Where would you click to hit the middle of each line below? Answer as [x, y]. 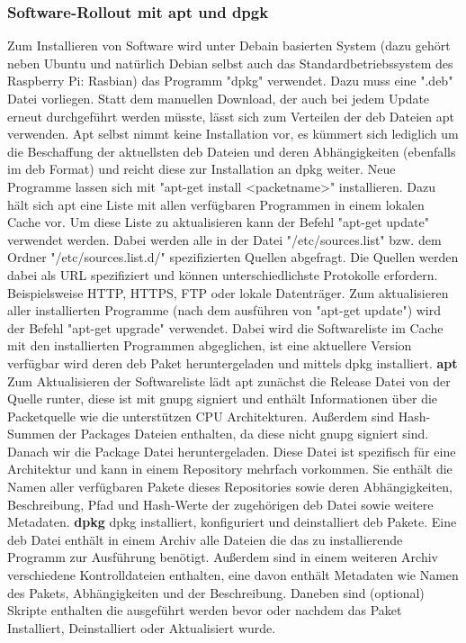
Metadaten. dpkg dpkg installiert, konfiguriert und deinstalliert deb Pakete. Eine [232, 522]
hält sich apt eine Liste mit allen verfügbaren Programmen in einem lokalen [216, 204]
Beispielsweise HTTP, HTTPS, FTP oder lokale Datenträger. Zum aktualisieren [228, 292]
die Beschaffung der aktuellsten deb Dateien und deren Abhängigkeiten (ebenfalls [232, 151]
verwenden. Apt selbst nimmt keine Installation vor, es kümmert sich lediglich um [233, 134]
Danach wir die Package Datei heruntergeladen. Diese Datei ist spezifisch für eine [232, 451]
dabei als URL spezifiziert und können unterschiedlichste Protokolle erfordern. [223, 274]
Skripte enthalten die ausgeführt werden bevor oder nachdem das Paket [205, 610]
